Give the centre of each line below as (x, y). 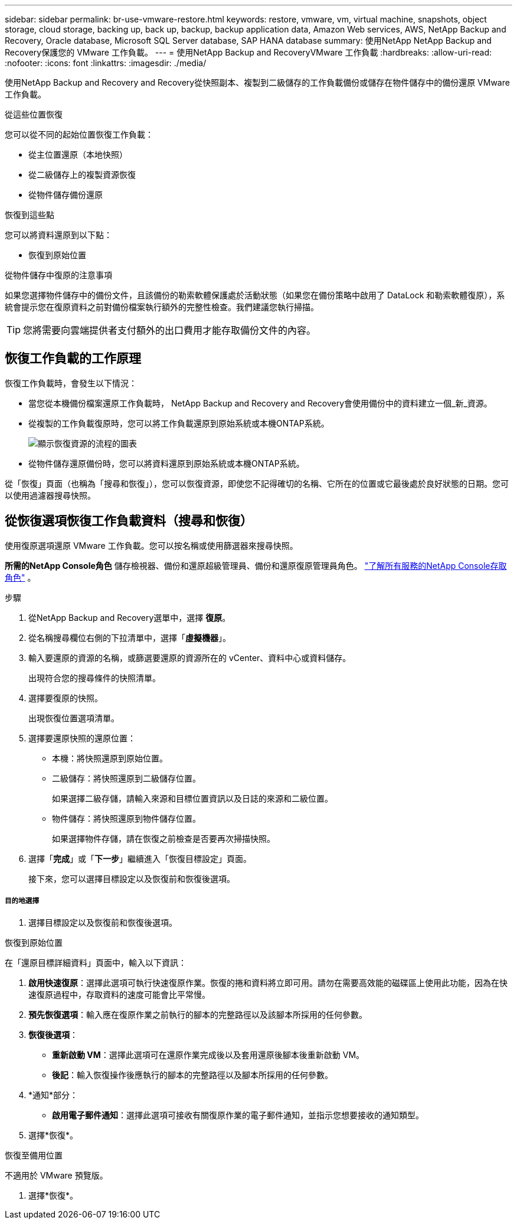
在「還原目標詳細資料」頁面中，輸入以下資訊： (96, 963)
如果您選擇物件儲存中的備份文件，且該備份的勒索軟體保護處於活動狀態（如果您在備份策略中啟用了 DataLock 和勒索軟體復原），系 (255, 295)
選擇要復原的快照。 (66, 698)
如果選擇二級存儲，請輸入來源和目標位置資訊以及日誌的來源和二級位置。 (192, 798)
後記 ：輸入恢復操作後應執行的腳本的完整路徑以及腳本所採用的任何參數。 (192, 1075)
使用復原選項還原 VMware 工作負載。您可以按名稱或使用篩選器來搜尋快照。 (151, 545)
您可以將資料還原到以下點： (58, 235)
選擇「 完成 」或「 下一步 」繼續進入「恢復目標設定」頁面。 (140, 858)
